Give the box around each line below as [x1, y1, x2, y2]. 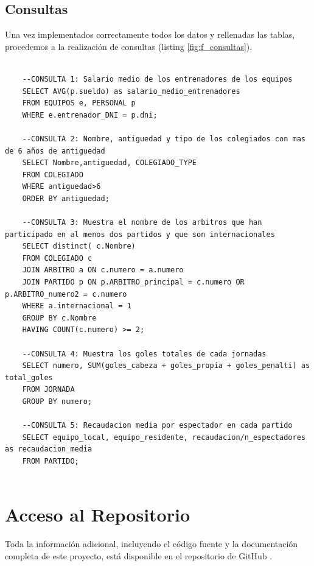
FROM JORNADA [22, 385, 75, 394]
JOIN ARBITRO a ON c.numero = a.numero [22, 266, 184, 275]
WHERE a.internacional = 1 [22, 302, 131, 311]
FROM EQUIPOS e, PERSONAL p [22, 99, 136, 108]
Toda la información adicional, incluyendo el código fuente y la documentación [5, 537, 298, 550]
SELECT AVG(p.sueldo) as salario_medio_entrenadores [22, 87, 240, 96]
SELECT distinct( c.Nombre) [22, 242, 136, 251]
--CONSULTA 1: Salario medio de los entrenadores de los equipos [22, 74, 293, 83]
